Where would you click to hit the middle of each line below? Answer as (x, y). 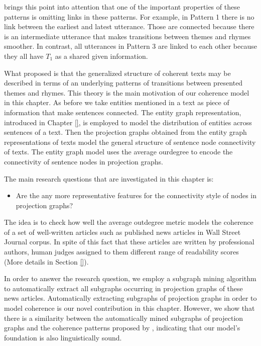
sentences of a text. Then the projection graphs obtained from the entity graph (125, 132)
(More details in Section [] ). (46, 261)
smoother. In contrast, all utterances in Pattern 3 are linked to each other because (130, 46)
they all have (24, 56)
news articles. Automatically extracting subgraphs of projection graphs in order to (130, 298)
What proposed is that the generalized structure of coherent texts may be (117, 73)
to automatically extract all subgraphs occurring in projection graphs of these (123, 288)
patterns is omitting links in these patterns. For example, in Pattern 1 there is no (129, 16)
